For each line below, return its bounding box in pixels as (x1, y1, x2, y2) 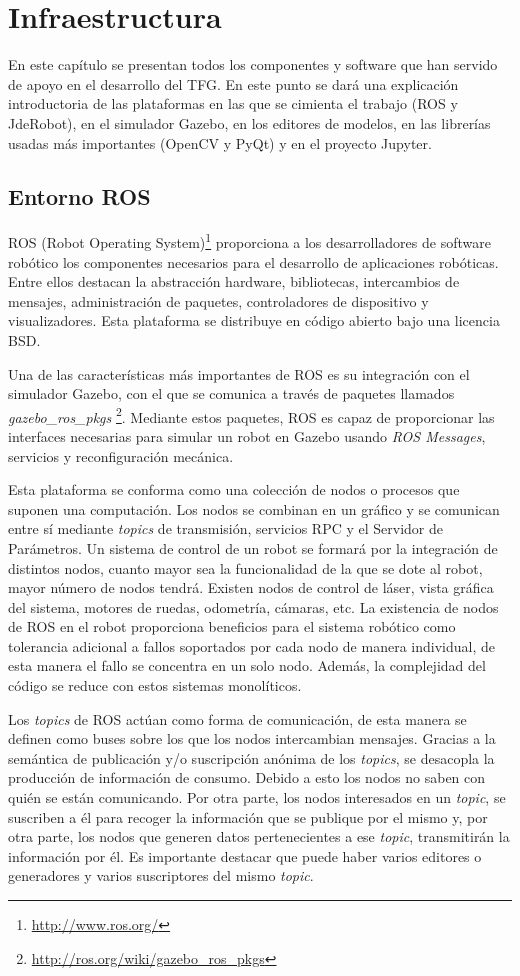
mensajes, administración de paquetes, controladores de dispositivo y (8, 290, 429, 311)
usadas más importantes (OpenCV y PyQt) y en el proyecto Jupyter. (8, 132, 432, 153)
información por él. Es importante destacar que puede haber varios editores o (8, 845, 482, 866)
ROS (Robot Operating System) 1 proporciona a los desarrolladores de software (8, 229, 491, 252)
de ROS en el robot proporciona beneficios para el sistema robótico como (8, 616, 456, 637)
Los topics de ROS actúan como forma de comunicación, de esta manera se (8, 708, 467, 729)
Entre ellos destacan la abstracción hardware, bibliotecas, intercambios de (8, 271, 460, 292)
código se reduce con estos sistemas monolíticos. (8, 675, 302, 696)
